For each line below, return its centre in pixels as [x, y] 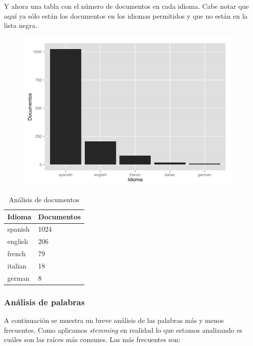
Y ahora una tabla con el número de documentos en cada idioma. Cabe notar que [126, 6]
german [19, 278]
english [18, 241]
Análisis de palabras [44, 302]
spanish [19, 229]
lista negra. [21, 25]
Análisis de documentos [44, 200]
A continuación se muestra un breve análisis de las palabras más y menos [114, 320]
